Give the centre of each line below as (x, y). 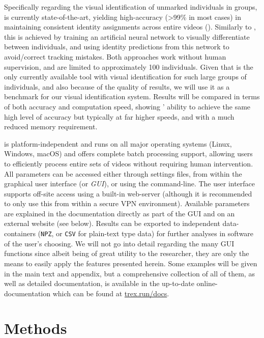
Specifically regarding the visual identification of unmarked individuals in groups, (131, 7)
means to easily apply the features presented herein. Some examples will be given (131, 263)
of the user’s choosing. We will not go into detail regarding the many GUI (119, 243)
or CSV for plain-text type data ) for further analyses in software (155, 233)
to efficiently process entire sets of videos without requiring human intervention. (129, 163)
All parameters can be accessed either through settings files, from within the (123, 173)
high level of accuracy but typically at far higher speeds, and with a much (119, 116)
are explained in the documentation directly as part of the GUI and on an (120, 213)
